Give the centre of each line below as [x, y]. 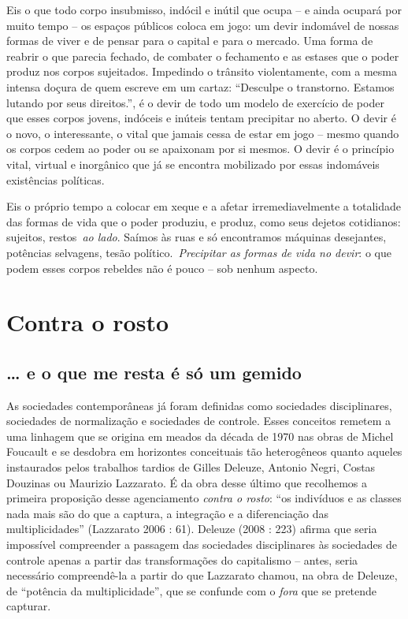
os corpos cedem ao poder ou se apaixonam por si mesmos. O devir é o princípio [200, 149]
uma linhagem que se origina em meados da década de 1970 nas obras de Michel [200, 436]
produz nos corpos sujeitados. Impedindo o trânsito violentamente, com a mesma [202, 71]
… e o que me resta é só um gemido [154, 372]
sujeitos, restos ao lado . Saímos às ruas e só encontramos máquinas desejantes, [197, 237]
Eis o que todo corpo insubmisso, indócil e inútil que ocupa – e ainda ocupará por [204, 9]
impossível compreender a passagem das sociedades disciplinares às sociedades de [202, 544]
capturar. [29, 606]
